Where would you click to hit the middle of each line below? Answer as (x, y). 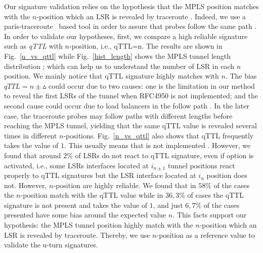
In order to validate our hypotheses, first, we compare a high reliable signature (126, 36)
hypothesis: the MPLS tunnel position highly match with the (99, 225)
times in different (31, 135)
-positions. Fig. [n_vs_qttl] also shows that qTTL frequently (159, 135)
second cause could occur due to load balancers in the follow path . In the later (127, 105)
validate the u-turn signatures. (51, 245)
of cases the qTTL (216, 195)
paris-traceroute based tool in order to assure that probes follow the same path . (130, 26)
